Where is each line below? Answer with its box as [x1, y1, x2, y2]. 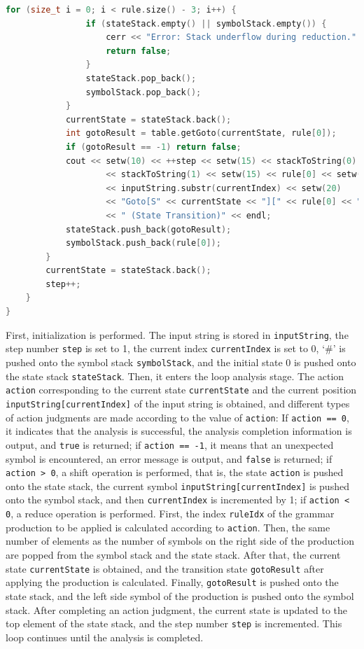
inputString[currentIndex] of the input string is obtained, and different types [6, 396, 350, 410]
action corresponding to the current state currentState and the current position [6, 382, 357, 397]
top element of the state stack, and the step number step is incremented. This [6, 616, 342, 631]
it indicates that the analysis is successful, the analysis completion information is [6, 424, 352, 438]
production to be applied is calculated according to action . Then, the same [6, 519, 330, 534]
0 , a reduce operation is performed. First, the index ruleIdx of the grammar [6, 506, 335, 521]
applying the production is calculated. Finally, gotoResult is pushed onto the [6, 575, 339, 589]
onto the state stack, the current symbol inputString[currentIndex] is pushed [6, 478, 349, 493]
